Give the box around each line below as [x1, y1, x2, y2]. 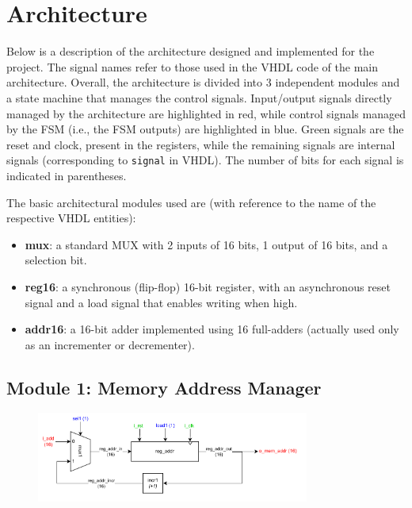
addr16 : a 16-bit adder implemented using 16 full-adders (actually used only [25, 321, 399, 337]
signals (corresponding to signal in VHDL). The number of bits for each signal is [6, 152, 404, 168]
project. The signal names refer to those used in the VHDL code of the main [6, 58, 378, 75]
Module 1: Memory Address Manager [6, 375, 322, 399]
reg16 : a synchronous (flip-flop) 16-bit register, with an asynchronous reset [25, 278, 391, 294]
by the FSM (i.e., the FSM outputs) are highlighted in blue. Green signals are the [6, 121, 404, 137]
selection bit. [25, 252, 87, 268]
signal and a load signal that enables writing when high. [25, 294, 298, 310]
